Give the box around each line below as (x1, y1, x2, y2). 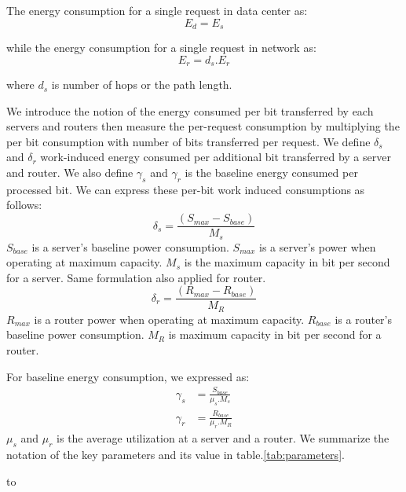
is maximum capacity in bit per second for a (168, 326, 382, 343)
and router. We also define (6, 164, 134, 181)
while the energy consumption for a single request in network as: (6, 39, 316, 56)
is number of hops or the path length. (51, 76, 232, 93)
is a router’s (335, 310, 393, 327)
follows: (6, 196, 42, 213)
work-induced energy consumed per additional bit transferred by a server (40, 149, 391, 165)
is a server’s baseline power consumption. (31, 238, 229, 255)
